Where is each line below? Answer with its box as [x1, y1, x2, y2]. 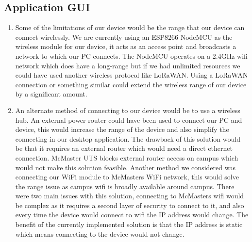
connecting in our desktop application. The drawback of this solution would [15, 133, 240, 144]
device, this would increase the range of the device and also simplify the [15, 124, 229, 134]
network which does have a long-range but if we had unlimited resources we [15, 60, 240, 70]
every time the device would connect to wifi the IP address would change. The [15, 210, 249, 220]
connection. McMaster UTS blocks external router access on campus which [15, 152, 238, 162]
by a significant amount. [15, 89, 87, 99]
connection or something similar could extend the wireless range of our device [15, 79, 247, 89]
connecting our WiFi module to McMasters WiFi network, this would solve [15, 172, 239, 182]
